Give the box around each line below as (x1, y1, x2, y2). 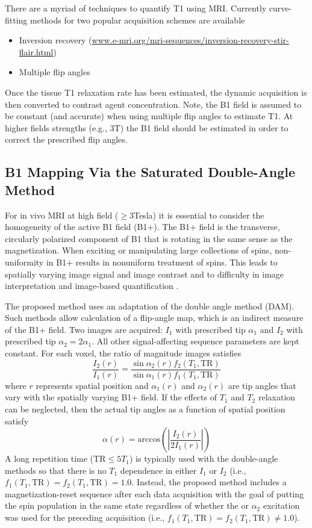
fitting (5, 13, 28, 26)
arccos (137, 435, 160, 444)
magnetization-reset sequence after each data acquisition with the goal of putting (5, 487, 304, 500)
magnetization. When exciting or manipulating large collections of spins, (5, 244, 272, 256)
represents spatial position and (36, 379, 149, 391)
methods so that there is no (5, 464, 107, 476)
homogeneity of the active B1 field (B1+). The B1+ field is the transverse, (5, 220, 280, 233)
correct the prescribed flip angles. (5, 133, 128, 146)
